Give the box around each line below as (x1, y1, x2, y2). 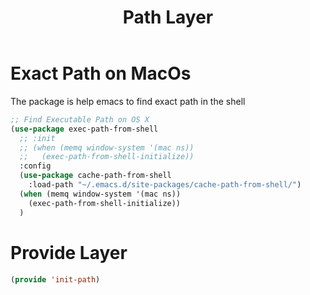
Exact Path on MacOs (10, 62, 192, 85)
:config (19, 161, 52, 171)
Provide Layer (10, 241, 128, 264)
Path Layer (122, 6, 214, 29)
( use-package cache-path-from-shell (19, 171, 172, 181)
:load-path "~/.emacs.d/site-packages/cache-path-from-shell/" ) (28, 180, 302, 190)
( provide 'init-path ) (10, 274, 101, 285)
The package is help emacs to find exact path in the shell (10, 95, 246, 107)
